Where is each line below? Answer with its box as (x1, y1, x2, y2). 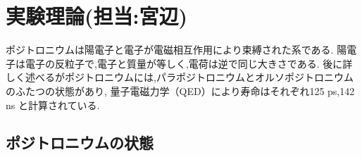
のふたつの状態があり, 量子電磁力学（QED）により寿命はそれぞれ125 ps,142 (6, 83, 355, 98)
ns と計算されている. (6, 97, 100, 112)
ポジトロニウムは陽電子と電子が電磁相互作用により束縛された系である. (6, 42, 334, 57)
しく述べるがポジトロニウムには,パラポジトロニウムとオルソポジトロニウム (6, 70, 354, 84)
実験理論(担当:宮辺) (6, 1, 187, 30)
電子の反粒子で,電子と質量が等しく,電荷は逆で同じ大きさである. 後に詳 (25, 56, 353, 70)
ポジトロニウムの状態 (6, 132, 154, 153)
